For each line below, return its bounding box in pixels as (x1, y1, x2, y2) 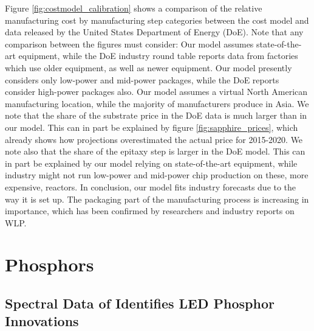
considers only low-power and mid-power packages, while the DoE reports (5, 73, 279, 86)
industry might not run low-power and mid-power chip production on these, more (5, 169, 309, 181)
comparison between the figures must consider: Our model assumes (5, 37, 254, 50)
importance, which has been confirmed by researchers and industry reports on (5, 204, 295, 217)
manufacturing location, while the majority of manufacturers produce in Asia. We (5, 97, 309, 110)
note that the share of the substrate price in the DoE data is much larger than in (5, 109, 307, 122)
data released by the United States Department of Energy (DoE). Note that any (5, 26, 304, 38)
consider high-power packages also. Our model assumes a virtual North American (5, 85, 308, 98)
